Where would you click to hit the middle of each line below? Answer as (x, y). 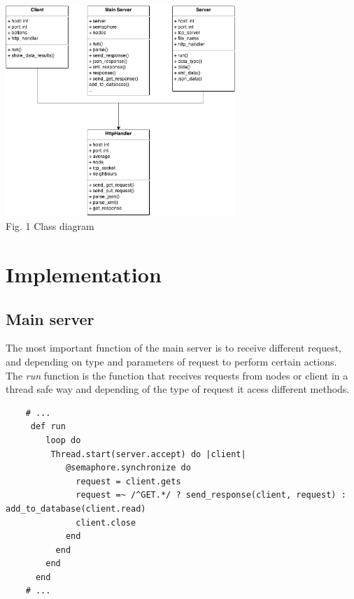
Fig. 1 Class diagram (50, 226)
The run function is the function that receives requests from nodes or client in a (177, 375)
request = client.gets (128, 481)
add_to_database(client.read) (76, 508)
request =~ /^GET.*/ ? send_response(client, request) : (211, 495)
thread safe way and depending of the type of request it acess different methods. (178, 389)
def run (48, 427)
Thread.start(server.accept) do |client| (148, 454)
